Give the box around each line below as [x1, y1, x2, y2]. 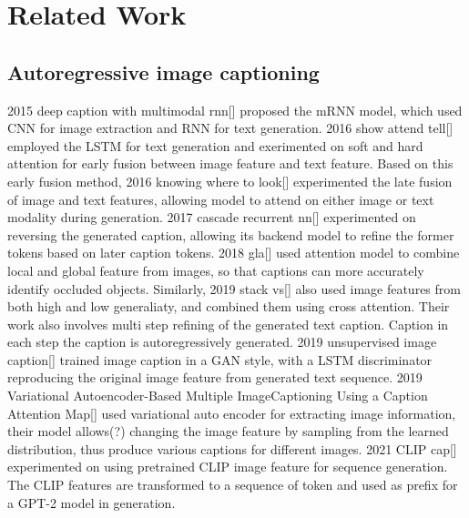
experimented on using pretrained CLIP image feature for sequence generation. [7, 457, 448, 476]
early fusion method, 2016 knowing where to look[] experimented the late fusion [7, 171, 453, 190]
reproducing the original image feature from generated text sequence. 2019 [7, 368, 423, 387]
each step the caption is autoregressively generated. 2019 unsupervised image [7, 332, 437, 351]
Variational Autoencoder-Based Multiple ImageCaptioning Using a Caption [7, 386, 428, 405]
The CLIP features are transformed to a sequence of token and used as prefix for [7, 475, 458, 494]
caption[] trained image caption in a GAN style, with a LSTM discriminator [7, 350, 433, 369]
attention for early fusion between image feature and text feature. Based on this [7, 154, 454, 173]
